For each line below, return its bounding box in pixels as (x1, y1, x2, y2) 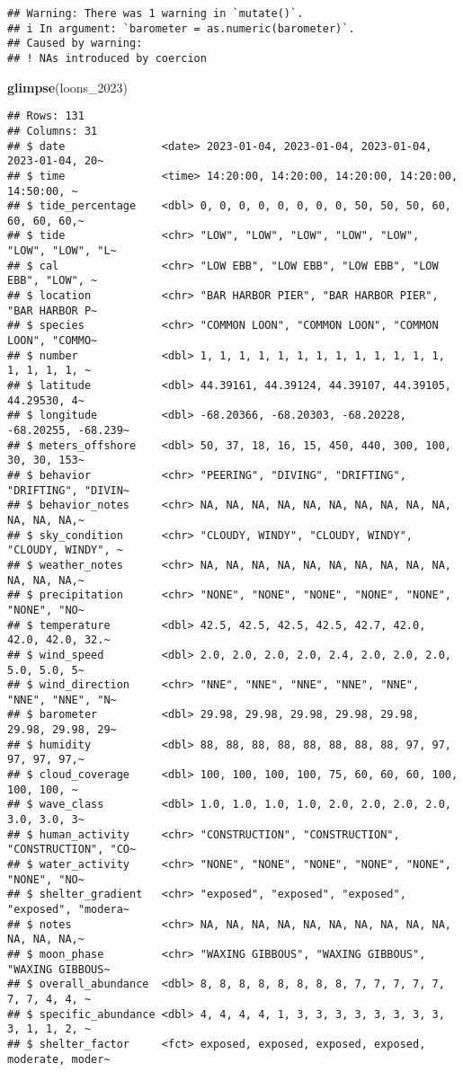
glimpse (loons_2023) (7, 77, 129, 96)
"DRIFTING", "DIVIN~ (7, 483, 130, 497)
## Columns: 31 (7, 124, 98, 137)
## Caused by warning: (7, 37, 143, 50)
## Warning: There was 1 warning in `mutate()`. (7, 7, 304, 20)
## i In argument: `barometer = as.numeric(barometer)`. (7, 22, 355, 35)
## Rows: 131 (7, 110, 85, 123)
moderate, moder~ (7, 1052, 111, 1066)
